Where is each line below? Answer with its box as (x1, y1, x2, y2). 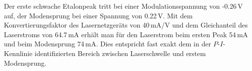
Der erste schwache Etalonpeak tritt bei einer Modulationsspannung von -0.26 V (4, 1, 243, 11)
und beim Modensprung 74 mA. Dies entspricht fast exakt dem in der (4, 39, 211, 49)
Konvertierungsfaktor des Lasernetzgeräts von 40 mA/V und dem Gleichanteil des (4, 20, 248, 30)
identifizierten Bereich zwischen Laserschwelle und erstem (35, 48, 206, 58)
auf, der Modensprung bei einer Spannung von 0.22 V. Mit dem (4, 10, 193, 20)
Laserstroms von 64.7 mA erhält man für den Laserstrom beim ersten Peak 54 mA (4, 29, 248, 39)
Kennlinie (4, 48, 33, 58)
